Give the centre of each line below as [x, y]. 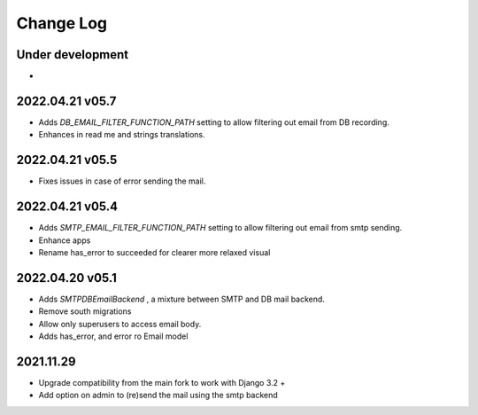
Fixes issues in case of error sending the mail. [122, 181]
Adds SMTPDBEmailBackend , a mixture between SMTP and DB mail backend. [181, 299]
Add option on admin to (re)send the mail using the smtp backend [158, 395]
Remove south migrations [85, 311]
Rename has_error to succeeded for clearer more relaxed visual [154, 252]
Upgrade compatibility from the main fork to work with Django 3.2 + [162, 382]
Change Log [62, 23]
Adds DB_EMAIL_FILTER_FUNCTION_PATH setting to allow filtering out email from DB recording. [214, 122]
